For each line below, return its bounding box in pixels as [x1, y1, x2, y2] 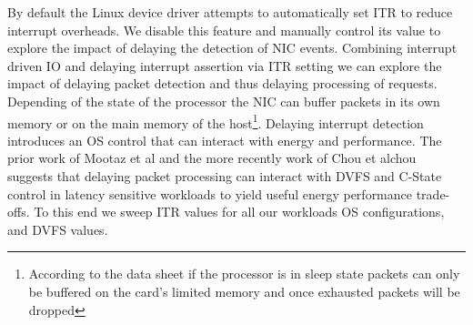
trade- [416, 184, 450, 203]
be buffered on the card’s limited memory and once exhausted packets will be [28, 281, 460, 300]
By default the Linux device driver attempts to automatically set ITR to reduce [7, 3, 453, 21]
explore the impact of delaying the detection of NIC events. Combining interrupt [7, 38, 458, 57]
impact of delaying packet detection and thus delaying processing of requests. [7, 74, 438, 93]
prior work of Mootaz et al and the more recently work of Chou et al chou [7, 148, 417, 168]
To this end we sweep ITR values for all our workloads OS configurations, [34, 202, 445, 221]
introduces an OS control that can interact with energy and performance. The [7, 130, 442, 149]
